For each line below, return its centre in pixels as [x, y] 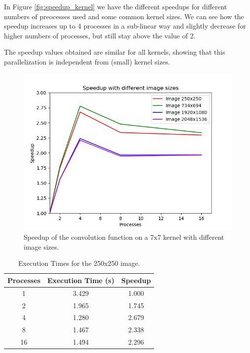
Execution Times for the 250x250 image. [79, 263]
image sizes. [41, 246]
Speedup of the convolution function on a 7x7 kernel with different [124, 237]
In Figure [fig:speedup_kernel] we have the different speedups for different [116, 6]
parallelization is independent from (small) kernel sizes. [87, 61]
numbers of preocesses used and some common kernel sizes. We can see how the [124, 16]
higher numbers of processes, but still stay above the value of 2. [100, 35]
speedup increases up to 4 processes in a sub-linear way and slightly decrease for [125, 26]
